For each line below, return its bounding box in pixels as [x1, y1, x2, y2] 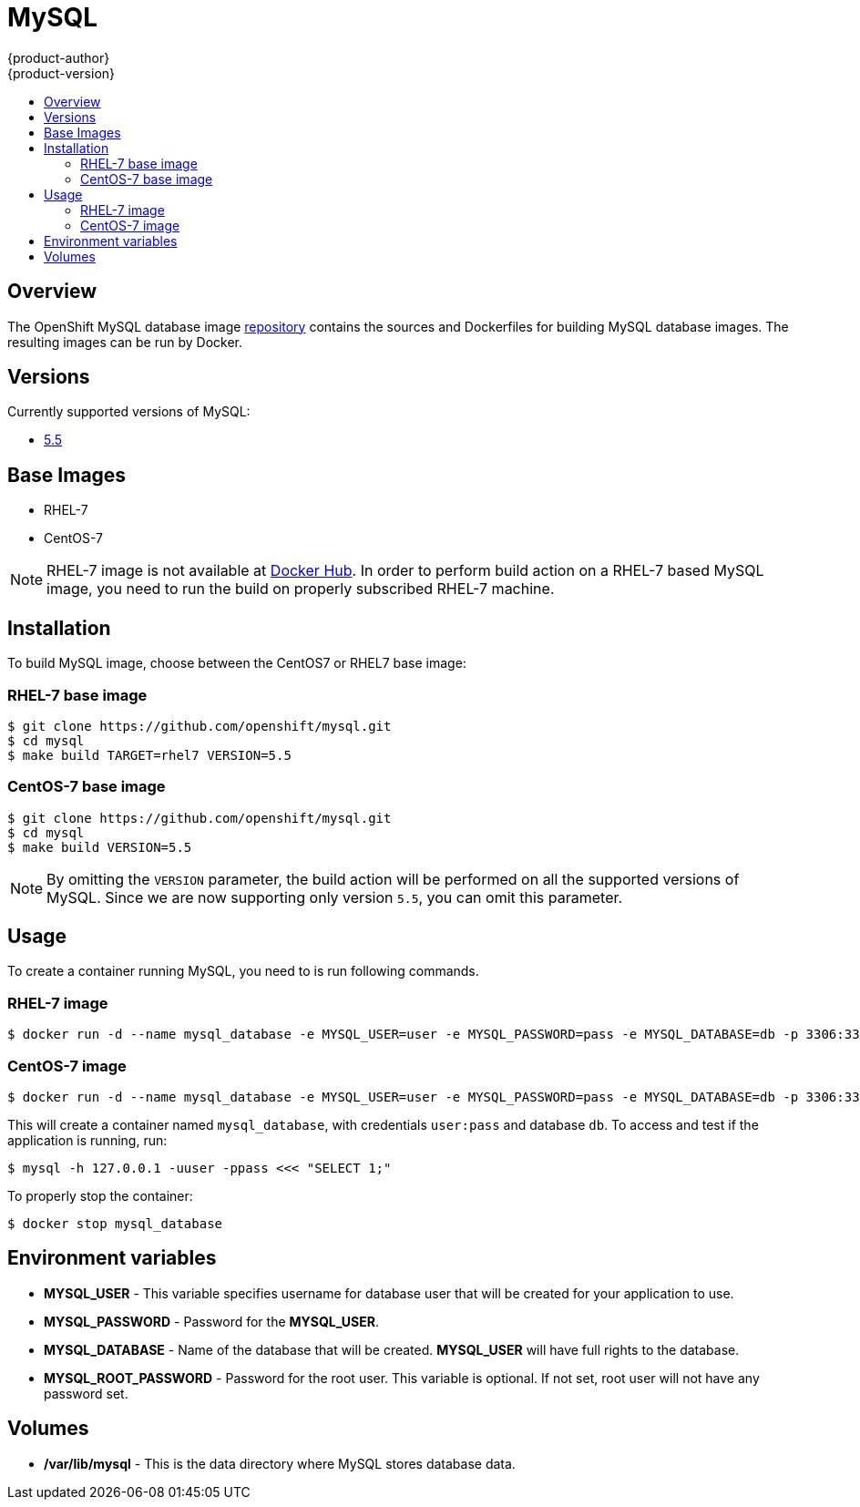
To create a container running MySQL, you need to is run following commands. [7, 963, 479, 979]
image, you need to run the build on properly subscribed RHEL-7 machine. [46, 579, 555, 599]
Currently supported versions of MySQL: [7, 404, 251, 420]
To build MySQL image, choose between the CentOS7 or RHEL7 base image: [7, 655, 466, 671]
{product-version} [7, 65, 116, 81]
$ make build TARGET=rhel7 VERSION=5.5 [7, 747, 292, 763]
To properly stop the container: [7, 1187, 193, 1204]
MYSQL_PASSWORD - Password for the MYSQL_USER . [44, 1313, 380, 1329]
